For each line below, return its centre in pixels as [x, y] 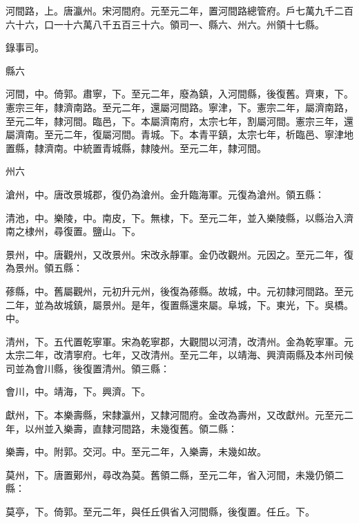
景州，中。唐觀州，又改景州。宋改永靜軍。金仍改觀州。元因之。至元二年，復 [179, 254]
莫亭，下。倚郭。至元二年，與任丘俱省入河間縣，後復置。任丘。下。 [160, 512]
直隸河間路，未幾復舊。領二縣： [165, 428]
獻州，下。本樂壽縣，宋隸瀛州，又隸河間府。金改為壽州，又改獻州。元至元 [175, 415]
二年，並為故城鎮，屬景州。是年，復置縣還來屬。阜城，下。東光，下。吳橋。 [179, 304]
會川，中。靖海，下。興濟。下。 [78, 391]
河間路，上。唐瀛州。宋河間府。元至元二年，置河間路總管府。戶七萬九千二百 [179, 10]
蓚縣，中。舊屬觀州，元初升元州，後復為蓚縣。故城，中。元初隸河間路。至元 [179, 291]
